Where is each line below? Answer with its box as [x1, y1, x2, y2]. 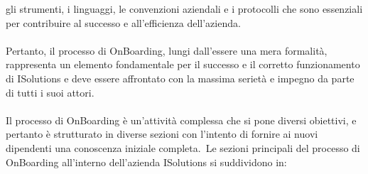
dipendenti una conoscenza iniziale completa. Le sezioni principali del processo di [6, 140, 360, 155]
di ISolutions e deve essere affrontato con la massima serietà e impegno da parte [6, 70, 355, 85]
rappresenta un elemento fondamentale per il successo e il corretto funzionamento [6, 57, 360, 72]
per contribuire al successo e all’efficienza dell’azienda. [6, 15, 241, 30]
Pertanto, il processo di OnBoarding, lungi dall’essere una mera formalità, [6, 43, 328, 58]
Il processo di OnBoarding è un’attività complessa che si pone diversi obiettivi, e [6, 112, 357, 127]
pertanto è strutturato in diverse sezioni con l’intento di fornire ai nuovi [6, 126, 318, 141]
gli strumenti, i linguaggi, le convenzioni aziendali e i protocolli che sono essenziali [6, 1, 363, 16]
